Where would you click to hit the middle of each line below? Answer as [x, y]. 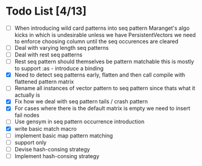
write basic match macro [46, 128]
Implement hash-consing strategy [57, 156]
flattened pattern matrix [44, 82]
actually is [27, 95]
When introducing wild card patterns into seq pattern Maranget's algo [102, 28]
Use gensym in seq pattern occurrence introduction [79, 122]
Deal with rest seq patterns [48, 55]
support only [30, 142]
